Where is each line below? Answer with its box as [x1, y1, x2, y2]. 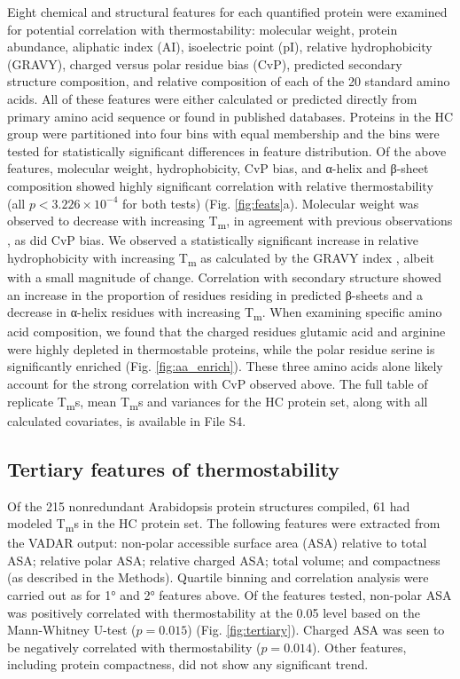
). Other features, [312, 637, 407, 656]
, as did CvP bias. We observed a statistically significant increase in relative [7, 231, 419, 249]
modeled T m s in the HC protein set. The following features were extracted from [7, 514, 441, 534]
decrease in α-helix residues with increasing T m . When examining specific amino [7, 303, 442, 323]
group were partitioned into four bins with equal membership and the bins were [7, 124, 440, 143]
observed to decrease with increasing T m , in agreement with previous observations [7, 211, 453, 232]
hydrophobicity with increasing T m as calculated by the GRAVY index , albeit [7, 248, 435, 269]
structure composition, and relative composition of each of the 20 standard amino [7, 72, 450, 91]
